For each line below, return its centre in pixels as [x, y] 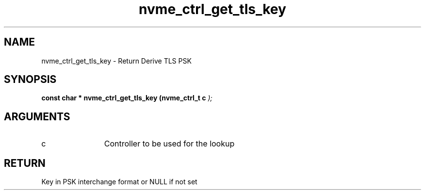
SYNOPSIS [30, 80]
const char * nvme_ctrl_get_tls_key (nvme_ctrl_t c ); [127, 98]
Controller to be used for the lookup [169, 144]
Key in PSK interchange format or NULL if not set [119, 182]
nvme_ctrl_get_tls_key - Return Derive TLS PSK [116, 61]
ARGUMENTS [37, 116]
